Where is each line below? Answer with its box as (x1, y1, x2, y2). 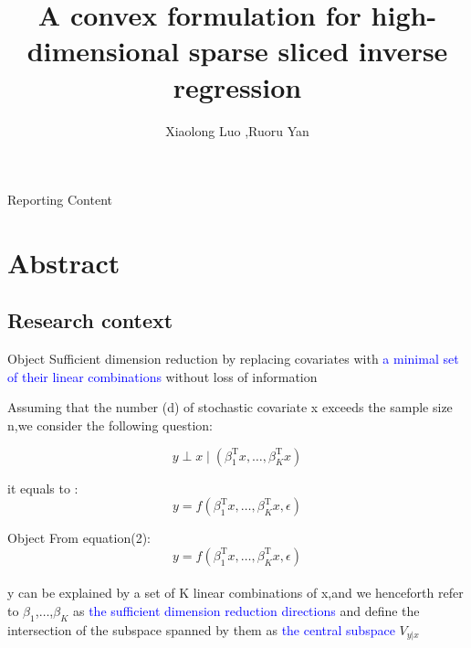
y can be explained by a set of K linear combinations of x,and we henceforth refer (7, 583, 464, 602)
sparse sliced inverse (188, 32, 448, 69)
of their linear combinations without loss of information (7, 366, 318, 386)
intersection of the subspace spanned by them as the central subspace (7, 620, 395, 639)
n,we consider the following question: (7, 416, 213, 435)
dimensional (26, 32, 180, 69)
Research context (7, 306, 173, 335)
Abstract (7, 243, 120, 281)
